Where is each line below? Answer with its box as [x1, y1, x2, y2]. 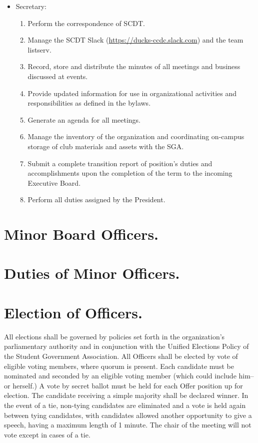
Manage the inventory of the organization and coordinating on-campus [27, 131, 244, 142]
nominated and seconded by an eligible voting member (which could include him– [4, 370, 254, 381]
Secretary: [15, 1, 46, 11]
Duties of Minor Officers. [4, 263, 180, 283]
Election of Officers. [4, 302, 142, 322]
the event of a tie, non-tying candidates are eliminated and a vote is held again [4, 399, 246, 410]
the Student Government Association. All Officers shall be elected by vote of [4, 350, 238, 361]
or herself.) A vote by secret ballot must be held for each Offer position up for [4, 380, 243, 390]
